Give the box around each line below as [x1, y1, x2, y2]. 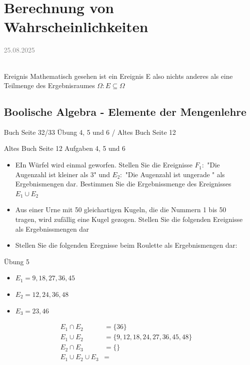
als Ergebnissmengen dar [15, 223, 89, 234]
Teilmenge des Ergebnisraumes [4, 80, 95, 91]
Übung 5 [4, 256, 30, 266]
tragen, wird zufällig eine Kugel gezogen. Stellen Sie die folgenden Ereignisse [15, 214, 243, 224]
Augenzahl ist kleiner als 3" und [15, 169, 110, 179]
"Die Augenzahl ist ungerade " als [125, 169, 225, 179]
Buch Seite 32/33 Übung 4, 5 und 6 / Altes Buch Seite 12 [4, 127, 176, 137]
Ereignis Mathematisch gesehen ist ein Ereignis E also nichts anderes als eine [4, 71, 233, 81]
